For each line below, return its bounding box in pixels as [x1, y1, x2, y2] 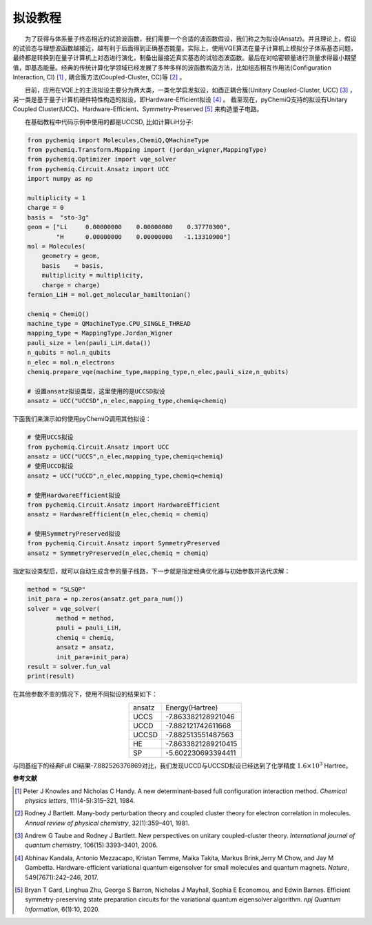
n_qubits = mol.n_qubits [27, 349, 112, 357]
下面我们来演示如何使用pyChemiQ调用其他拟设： [12, 415, 152, 423]
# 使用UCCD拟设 [27, 463, 74, 470]
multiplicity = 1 [27, 194, 86, 202]
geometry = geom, [41, 252, 101, 260]
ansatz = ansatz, [56, 643, 115, 652]
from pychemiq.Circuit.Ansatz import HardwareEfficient [27, 500, 220, 509]
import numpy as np [27, 175, 93, 183]
